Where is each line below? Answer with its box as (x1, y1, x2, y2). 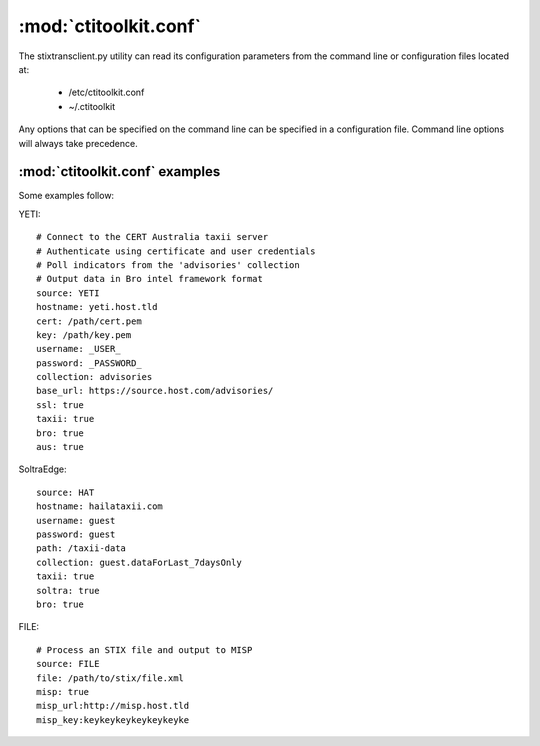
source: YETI (36, 287, 100, 299)
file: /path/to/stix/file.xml (36, 672, 185, 684)
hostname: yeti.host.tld (36, 301, 158, 313)
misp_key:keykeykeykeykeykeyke (36, 714, 190, 725)
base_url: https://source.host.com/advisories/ (36, 385, 274, 397)
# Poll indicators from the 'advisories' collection (36, 259, 300, 270)
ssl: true (36, 399, 84, 410)
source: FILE (36, 658, 100, 670)
